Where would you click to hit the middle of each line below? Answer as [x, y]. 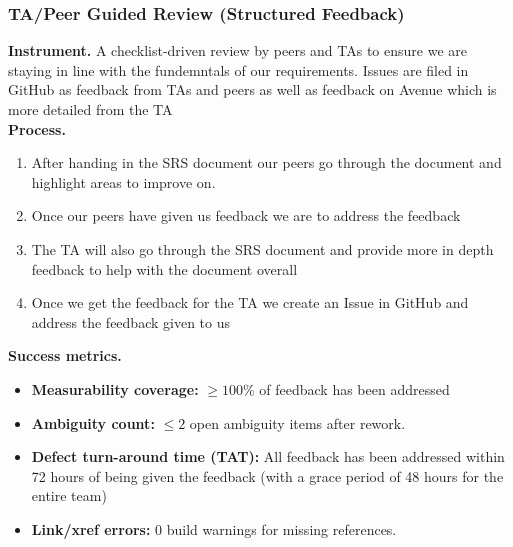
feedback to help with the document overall [164, 268]
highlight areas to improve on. [123, 181]
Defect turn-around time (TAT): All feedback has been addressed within [268, 456]
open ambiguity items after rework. [297, 422]
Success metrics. [65, 355]
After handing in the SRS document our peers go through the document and [266, 162]
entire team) [69, 495]
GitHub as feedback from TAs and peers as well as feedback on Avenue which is [252, 89]
